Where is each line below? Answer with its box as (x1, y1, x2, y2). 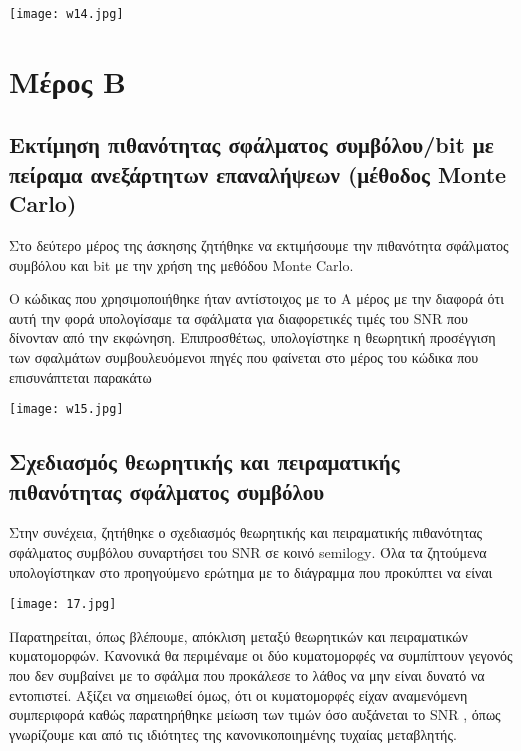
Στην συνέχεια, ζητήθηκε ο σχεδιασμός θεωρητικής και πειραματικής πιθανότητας (9, 522, 483, 543)
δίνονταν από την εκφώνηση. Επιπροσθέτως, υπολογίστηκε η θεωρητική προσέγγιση (9, 327, 496, 348)
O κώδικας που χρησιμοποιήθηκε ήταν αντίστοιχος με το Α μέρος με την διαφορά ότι (9, 288, 504, 309)
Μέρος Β (9, 60, 126, 101)
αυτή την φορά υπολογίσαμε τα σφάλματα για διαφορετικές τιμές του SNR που (9, 307, 468, 328)
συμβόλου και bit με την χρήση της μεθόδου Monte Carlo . (9, 254, 354, 275)
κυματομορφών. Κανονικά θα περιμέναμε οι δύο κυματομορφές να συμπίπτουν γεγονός (9, 645, 513, 666)
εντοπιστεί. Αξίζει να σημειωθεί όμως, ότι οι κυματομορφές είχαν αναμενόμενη (9, 684, 468, 705)
